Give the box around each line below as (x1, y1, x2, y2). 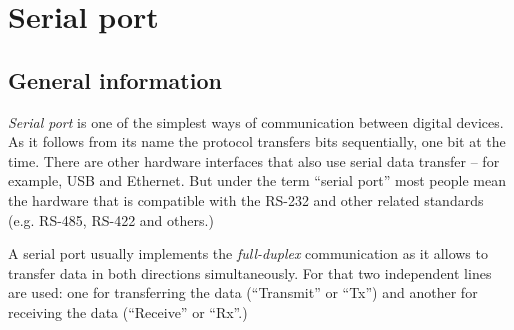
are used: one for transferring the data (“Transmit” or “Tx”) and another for (8, 282, 478, 303)
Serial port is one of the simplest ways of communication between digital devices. (8, 111, 504, 132)
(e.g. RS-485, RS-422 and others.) (8, 209, 214, 230)
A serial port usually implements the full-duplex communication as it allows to (8, 243, 488, 264)
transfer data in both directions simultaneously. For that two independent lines (8, 262, 492, 283)
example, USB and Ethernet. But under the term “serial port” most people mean (8, 170, 506, 191)
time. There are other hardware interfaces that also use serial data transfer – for (8, 150, 500, 171)
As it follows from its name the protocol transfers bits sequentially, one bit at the (8, 131, 506, 152)
